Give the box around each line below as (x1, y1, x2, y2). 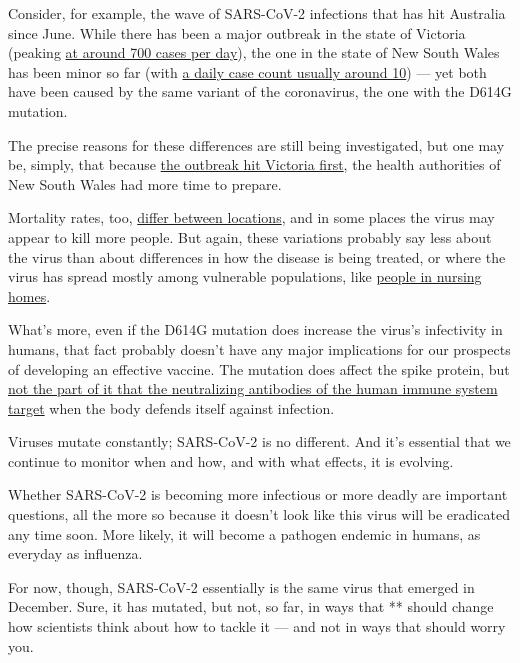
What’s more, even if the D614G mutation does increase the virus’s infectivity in (8, 319, 503, 340)
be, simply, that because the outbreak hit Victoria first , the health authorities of (8, 154, 501, 175)
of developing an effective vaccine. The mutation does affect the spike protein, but (8, 358, 510, 379)
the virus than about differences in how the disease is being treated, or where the (8, 246, 506, 267)
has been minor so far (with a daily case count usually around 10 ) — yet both (8, 61, 487, 82)
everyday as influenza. (8, 543, 143, 564)
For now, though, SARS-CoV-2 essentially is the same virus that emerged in (8, 576, 475, 597)
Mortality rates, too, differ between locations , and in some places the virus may (8, 207, 495, 228)
